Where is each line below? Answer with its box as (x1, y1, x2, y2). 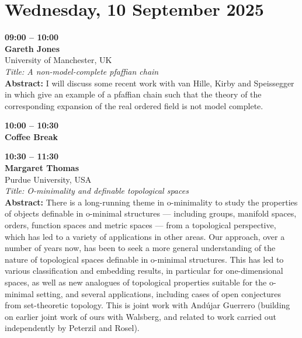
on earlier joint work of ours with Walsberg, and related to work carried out (5, 310, 276, 322)
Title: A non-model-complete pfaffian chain (5, 65, 159, 77)
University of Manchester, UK (5, 54, 112, 66)
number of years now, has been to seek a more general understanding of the (5, 242, 276, 254)
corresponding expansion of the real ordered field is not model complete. (5, 99, 263, 111)
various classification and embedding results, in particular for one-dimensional (5, 264, 283, 277)
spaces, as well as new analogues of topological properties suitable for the (5, 276, 267, 288)
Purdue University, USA (5, 173, 92, 185)
